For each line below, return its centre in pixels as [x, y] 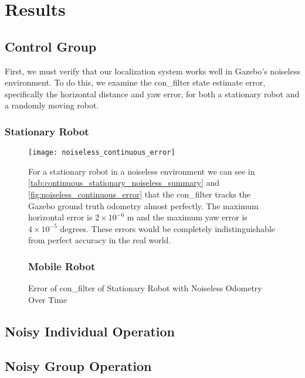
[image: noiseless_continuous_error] [102, 153]
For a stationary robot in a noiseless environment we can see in [142, 171]
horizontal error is [60, 217]
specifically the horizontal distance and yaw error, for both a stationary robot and [152, 93]
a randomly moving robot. [52, 105]
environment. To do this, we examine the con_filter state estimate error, [135, 82]
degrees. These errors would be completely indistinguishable [168, 228]
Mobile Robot [62, 266]
